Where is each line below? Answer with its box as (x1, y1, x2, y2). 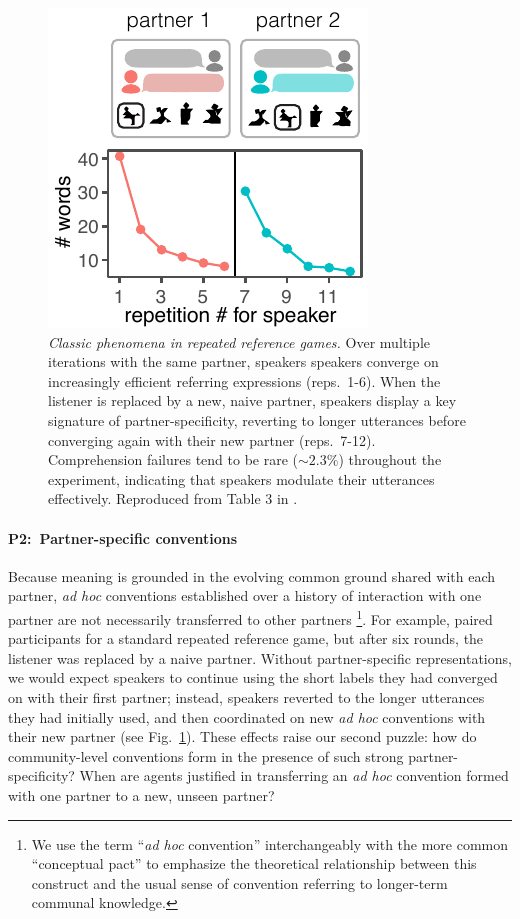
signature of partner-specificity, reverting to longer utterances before (48, 409, 466, 430)
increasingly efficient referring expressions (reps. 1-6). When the (48, 370, 441, 391)
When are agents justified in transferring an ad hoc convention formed (79, 765, 509, 786)
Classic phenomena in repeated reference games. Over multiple (48, 331, 431, 352)
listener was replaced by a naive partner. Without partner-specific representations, (8, 647, 512, 668)
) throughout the (338, 449, 442, 470)
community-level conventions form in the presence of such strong (8, 745, 404, 766)
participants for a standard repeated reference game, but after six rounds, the (8, 628, 484, 649)
